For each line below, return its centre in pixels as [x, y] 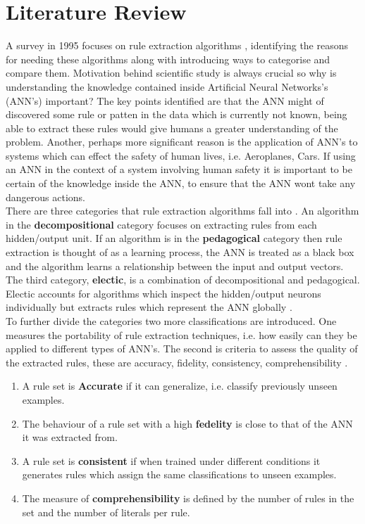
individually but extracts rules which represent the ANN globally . [149, 307]
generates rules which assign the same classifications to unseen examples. [179, 474]
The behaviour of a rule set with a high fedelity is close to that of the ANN [187, 423]
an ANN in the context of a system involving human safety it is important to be [179, 169]
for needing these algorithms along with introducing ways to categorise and [168, 59]
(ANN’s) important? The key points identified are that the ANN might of [165, 100]
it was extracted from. [70, 437]
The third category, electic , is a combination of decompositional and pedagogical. [183, 280]
